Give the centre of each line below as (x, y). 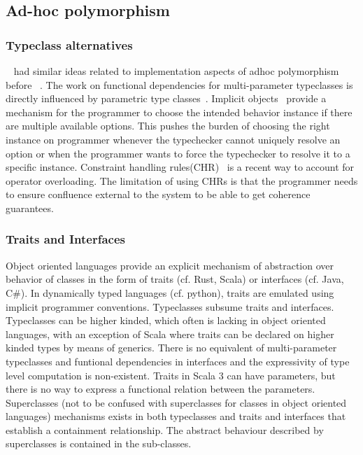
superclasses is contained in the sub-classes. (99, 443)
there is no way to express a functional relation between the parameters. (161, 389)
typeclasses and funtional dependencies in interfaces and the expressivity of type (178, 361)
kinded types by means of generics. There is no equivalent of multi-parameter (171, 348)
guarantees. (30, 208)
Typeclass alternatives (69, 44)
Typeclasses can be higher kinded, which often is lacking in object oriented (166, 320)
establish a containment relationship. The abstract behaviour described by (165, 429)
